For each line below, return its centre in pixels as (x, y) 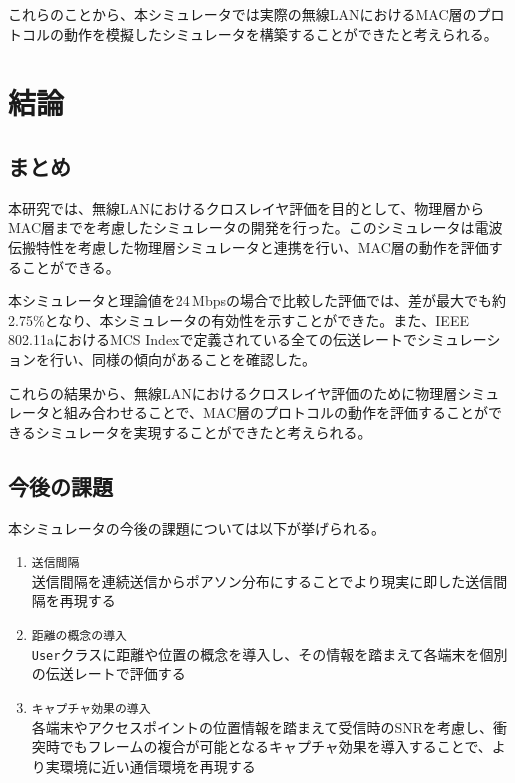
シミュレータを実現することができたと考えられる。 (203, 431)
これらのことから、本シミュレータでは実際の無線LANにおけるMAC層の (242, 14)
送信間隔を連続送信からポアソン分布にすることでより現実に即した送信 (262, 580)
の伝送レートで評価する (108, 673)
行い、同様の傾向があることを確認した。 (182, 358)
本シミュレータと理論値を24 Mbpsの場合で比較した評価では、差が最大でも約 (257, 300)
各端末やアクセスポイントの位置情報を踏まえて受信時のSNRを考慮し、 (262, 726)
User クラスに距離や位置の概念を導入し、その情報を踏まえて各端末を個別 (269, 653)
